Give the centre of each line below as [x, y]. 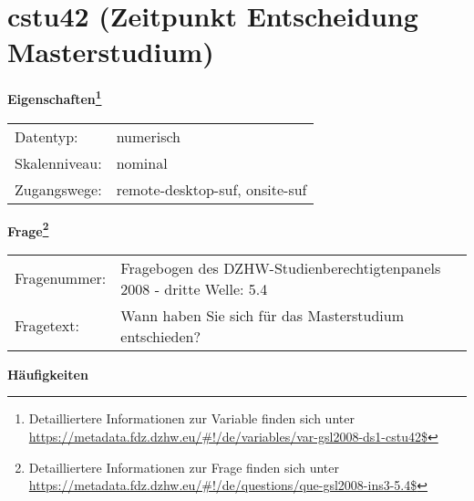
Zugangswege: [58, 189]
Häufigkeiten [48, 374]
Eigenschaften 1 [55, 97]
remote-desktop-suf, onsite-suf [211, 189]
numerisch [148, 136]
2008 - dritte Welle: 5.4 [194, 288]
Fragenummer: [61, 278]
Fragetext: [47, 326]
